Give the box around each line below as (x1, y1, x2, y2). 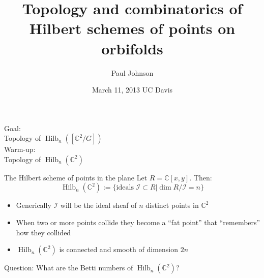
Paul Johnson (111, 67, 154, 78)
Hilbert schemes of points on (29, 18, 236, 39)
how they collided (16, 227, 71, 237)
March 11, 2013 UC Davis (92, 84, 173, 95)
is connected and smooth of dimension (59, 244, 179, 255)
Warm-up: (4, 144, 36, 155)
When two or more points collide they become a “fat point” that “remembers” (16, 217, 260, 228)
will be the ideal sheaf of (60, 200, 137, 210)
